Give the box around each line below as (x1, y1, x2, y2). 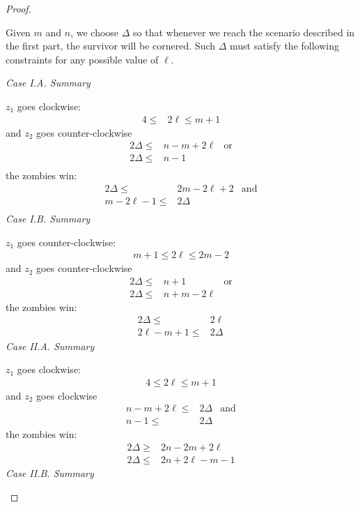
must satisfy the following (230, 38, 339, 53)
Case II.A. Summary (6, 338, 95, 353)
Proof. (6, 1, 31, 15)
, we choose (70, 24, 119, 39)
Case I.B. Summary (6, 211, 91, 225)
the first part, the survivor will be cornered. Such (6, 38, 216, 53)
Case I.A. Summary (6, 75, 91, 90)
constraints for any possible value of (6, 52, 159, 66)
